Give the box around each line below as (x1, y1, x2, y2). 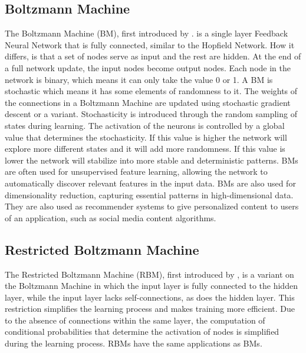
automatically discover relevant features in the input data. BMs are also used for (5, 176, 296, 189)
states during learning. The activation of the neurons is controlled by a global (5, 119, 285, 131)
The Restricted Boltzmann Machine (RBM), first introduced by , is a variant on (5, 268, 294, 280)
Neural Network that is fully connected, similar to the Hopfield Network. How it (5, 38, 295, 51)
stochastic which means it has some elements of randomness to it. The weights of (5, 85, 298, 97)
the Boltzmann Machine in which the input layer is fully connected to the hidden (5, 279, 298, 292)
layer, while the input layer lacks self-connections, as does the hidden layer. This (5, 291, 295, 303)
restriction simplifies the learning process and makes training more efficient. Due (5, 302, 295, 315)
